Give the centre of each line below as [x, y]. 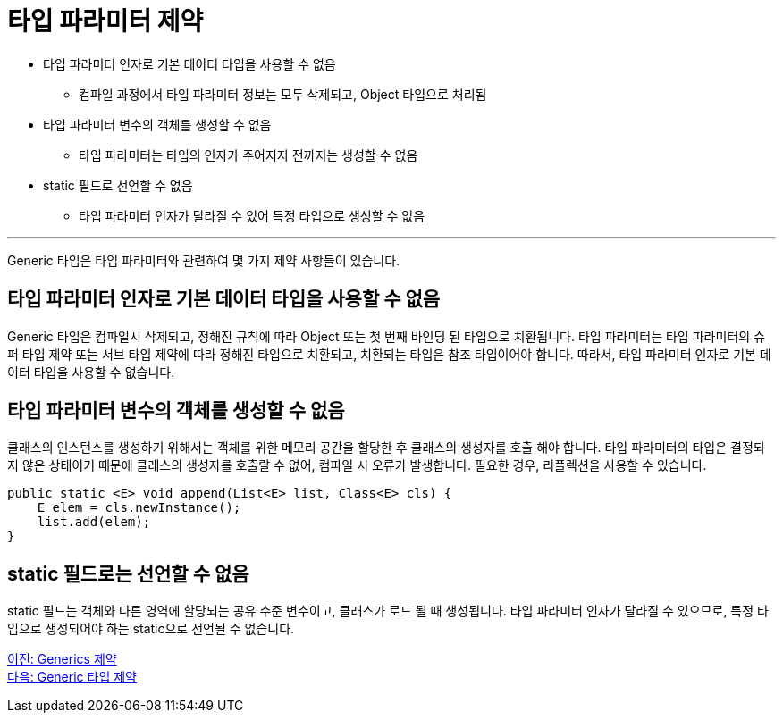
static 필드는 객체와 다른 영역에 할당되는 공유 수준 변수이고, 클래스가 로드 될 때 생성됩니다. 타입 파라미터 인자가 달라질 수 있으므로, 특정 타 [388, 611]
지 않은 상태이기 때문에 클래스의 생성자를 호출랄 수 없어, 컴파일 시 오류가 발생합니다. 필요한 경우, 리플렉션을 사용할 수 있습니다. [357, 465]
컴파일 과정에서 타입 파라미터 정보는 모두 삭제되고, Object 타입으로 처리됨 [283, 94]
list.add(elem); [94, 522]
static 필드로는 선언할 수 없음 [128, 573]
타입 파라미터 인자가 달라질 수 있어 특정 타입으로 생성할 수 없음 [252, 215]
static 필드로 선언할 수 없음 [118, 185]
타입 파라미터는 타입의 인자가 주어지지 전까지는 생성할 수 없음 [248, 155]
